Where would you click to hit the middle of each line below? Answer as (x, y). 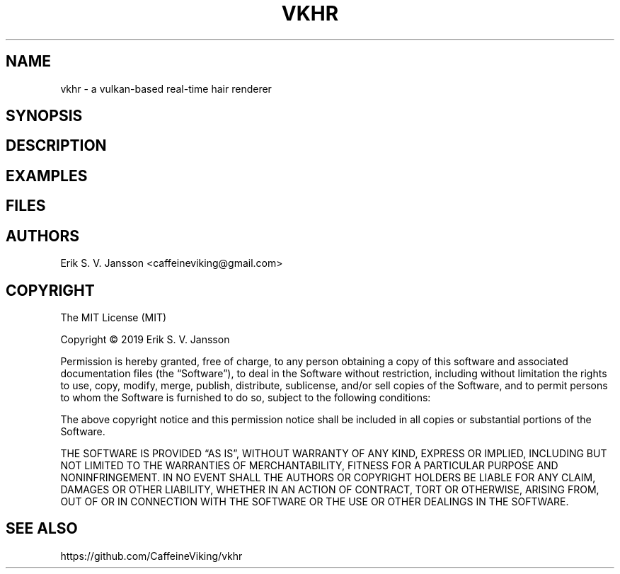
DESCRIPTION (56, 146)
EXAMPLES (47, 176)
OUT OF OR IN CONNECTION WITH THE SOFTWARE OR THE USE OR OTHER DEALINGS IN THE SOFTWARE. (315, 501)
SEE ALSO (42, 529)
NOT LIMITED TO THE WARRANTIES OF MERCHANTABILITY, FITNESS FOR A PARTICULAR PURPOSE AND (309, 465)
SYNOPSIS (44, 116)
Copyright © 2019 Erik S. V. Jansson (145, 339)
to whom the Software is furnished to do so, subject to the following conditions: (246, 397)
